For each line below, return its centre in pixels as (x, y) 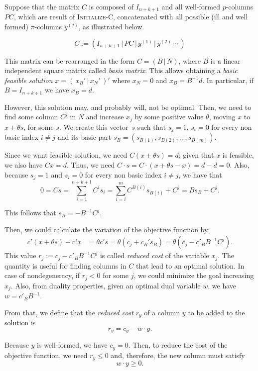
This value (20, 255)
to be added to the (216, 312)
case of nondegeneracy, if (42, 275)
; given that (196, 155)
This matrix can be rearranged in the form (70, 60)
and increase (105, 117)
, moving (222, 117)
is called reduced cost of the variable (154, 255)
